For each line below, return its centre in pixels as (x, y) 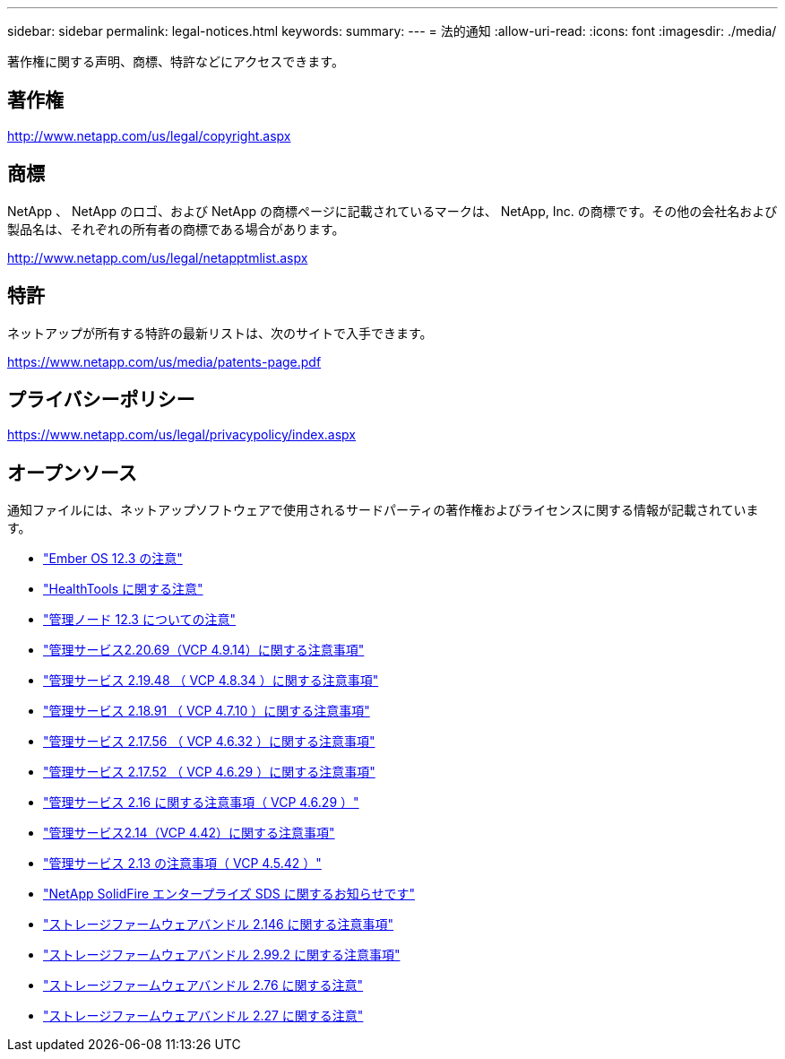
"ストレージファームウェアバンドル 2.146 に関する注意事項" (219, 924)
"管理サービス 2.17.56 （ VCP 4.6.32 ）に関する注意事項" (209, 742)
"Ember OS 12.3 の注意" (113, 559)
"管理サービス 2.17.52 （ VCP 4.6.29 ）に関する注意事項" (209, 772)
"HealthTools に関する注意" (123, 589)
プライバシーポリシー (101, 399)
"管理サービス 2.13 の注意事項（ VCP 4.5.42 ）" (182, 864)
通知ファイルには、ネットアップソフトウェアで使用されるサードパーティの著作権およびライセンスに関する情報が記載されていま (383, 510)
